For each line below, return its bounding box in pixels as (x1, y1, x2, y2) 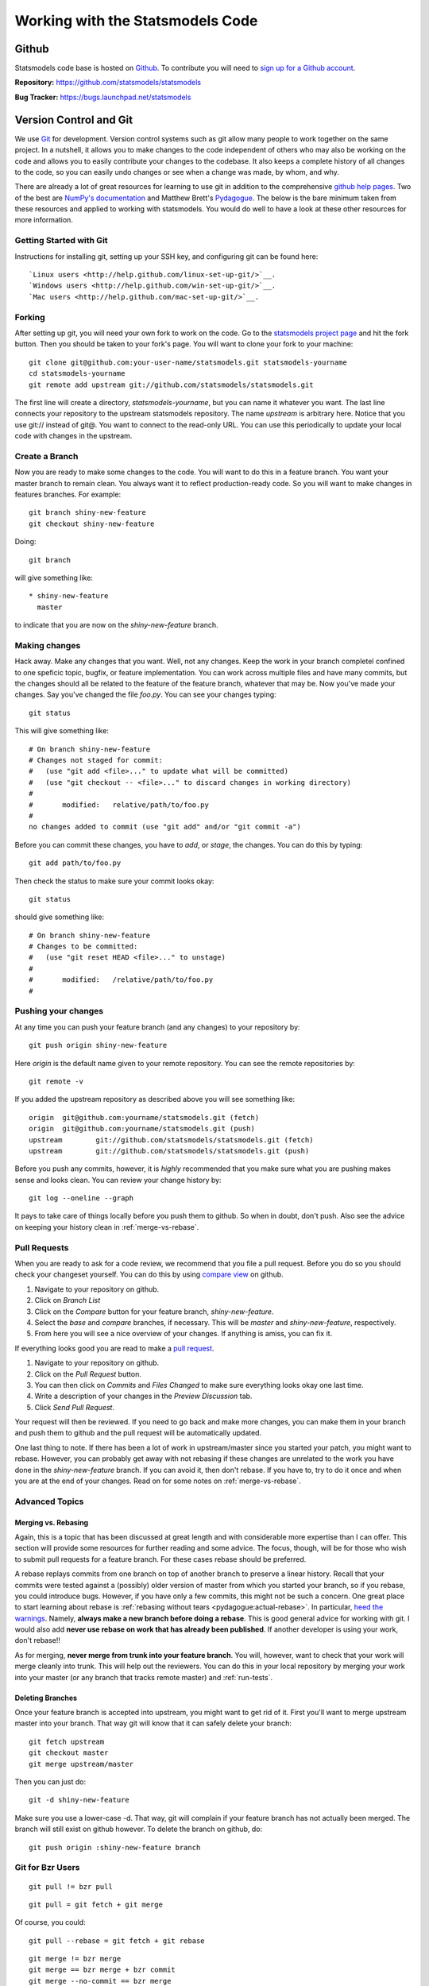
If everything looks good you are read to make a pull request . (14, 1343, 214, 1353)
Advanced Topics (14, 1496, 84, 1507)
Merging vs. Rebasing (14, 1517, 89, 1527)
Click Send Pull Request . (34, 1402, 115, 1412)
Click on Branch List (34, 1296, 101, 1305)
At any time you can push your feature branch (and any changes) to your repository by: (14, 1022, 301, 1032)
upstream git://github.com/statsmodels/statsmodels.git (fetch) (29, 1135, 314, 1144)
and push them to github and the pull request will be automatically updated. (14, 1428, 262, 1438)
